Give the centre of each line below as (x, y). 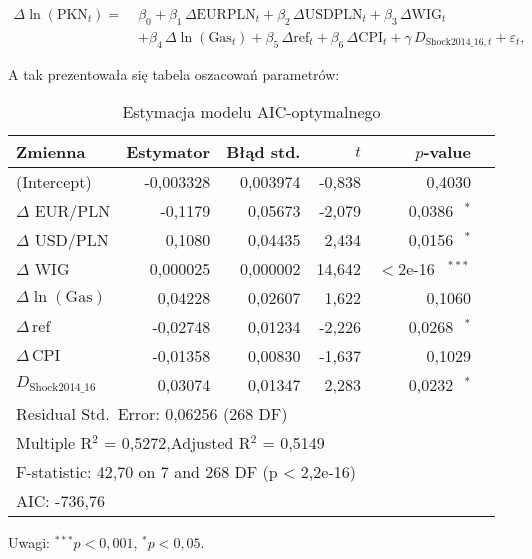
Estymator (168, 152)
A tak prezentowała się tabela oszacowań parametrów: (174, 73)
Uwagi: (29, 542)
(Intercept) (54, 182)
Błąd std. (263, 152)
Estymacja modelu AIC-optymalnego (251, 112)
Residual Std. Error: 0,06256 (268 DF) (152, 414)
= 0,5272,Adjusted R (177, 443)
